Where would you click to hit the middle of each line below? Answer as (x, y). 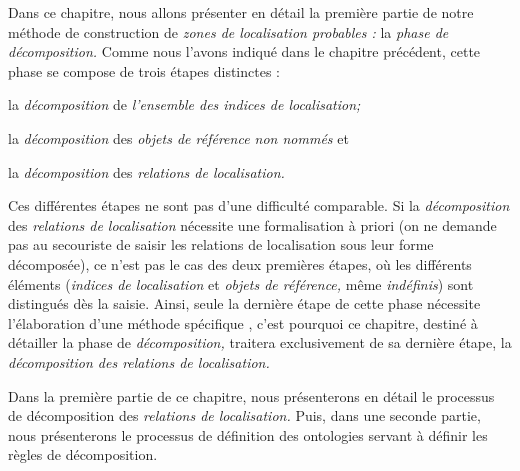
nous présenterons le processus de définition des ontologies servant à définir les (248, 434)
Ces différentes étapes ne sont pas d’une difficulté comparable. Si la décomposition (259, 205)
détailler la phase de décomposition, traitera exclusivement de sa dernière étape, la (260, 342)
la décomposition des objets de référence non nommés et (178, 137)
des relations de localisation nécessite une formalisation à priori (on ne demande (252, 224)
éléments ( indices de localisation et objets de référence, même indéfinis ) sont (241, 283)
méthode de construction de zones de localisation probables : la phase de (228, 31)
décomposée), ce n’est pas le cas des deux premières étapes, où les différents (240, 263)
